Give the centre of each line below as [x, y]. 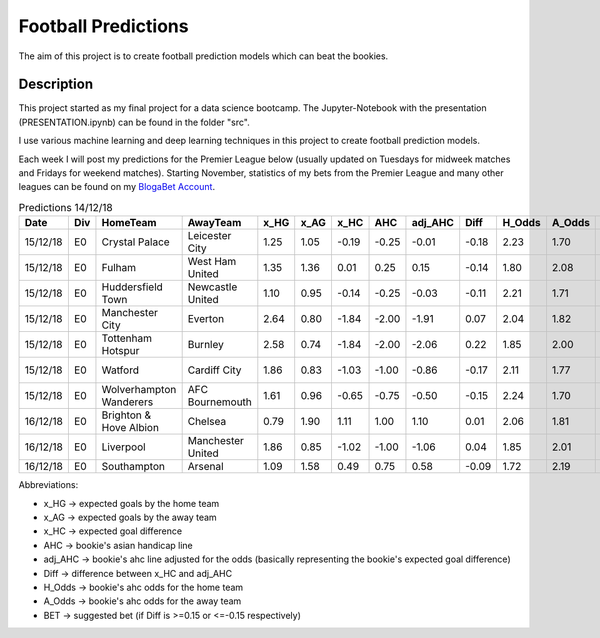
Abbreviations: [48, 485]
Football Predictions [103, 26]
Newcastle [212, 287]
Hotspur [120, 351]
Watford [120, 370]
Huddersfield [132, 287]
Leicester [209, 236]
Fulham [119, 268]
